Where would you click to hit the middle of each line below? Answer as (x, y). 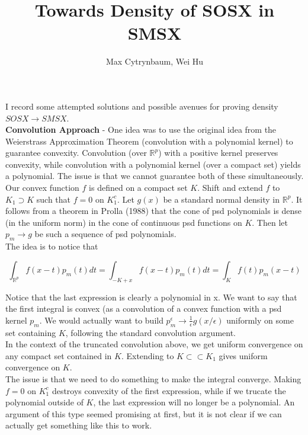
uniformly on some (260, 320)
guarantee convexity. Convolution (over (76, 153)
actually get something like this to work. (79, 425)
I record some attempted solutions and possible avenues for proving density (142, 106)
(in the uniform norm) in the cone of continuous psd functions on (124, 222)
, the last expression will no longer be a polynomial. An (194, 402)
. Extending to (147, 355)
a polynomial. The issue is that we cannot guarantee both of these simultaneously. (155, 176)
